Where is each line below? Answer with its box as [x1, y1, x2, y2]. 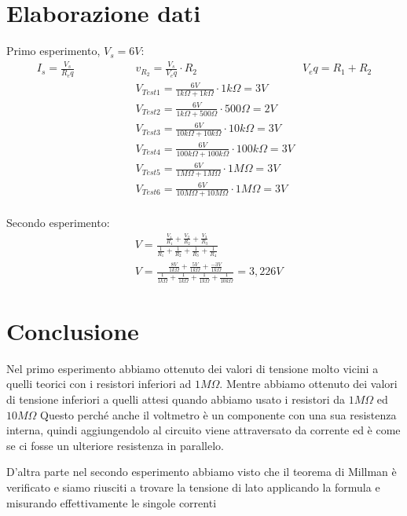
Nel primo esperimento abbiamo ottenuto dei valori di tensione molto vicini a [6, 360, 379, 376]
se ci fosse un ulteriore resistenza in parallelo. [6, 437, 225, 453]
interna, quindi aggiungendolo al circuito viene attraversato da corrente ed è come [6, 422, 401, 438]
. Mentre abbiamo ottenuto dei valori [219, 375, 398, 392]
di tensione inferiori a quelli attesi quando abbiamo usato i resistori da [6, 390, 346, 407]
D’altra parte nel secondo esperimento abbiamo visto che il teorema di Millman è [6, 463, 397, 480]
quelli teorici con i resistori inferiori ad [6, 375, 192, 392]
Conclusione [6, 314, 139, 346]
